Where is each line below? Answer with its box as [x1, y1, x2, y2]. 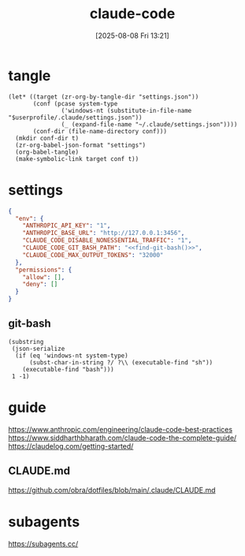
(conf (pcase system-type [32, 99, 118, 107]
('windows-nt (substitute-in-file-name [61, 106, 192, 114]
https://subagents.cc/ [8, 539, 79, 548]
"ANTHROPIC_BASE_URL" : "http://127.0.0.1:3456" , [22, 229, 185, 237]
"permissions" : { [15, 266, 72, 274]
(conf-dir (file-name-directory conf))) [32, 127, 168, 135]
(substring [8, 338, 44, 345]
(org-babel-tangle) [15, 147, 80, 156]
